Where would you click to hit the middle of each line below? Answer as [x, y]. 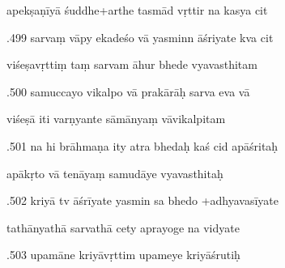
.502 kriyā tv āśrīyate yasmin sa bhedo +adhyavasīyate [142, 200]
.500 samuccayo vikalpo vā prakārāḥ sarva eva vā [128, 91]
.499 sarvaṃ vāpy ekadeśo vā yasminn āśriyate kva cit [140, 37]
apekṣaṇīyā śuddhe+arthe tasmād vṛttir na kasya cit [137, 10]
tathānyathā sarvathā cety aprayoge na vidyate [123, 227]
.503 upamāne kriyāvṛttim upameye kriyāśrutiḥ [123, 255]
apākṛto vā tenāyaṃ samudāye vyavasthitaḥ [115, 173]
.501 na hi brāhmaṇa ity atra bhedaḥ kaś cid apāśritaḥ [142, 145]
